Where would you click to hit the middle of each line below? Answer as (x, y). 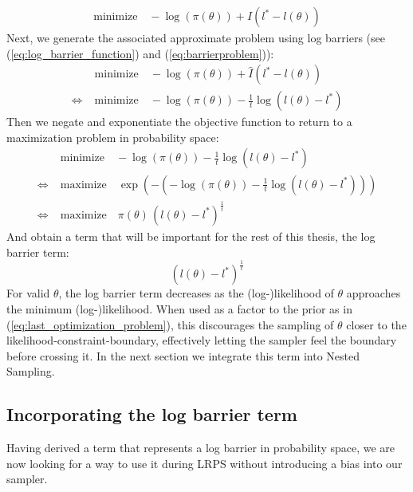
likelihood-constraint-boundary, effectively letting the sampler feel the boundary (202, 340)
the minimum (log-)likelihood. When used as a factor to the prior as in (179, 309)
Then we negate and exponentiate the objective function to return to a (179, 122)
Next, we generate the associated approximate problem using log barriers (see (196, 38)
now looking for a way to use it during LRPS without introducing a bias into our (205, 463)
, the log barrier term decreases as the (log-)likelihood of (196, 293)
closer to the (376, 324)
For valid (28, 293)
